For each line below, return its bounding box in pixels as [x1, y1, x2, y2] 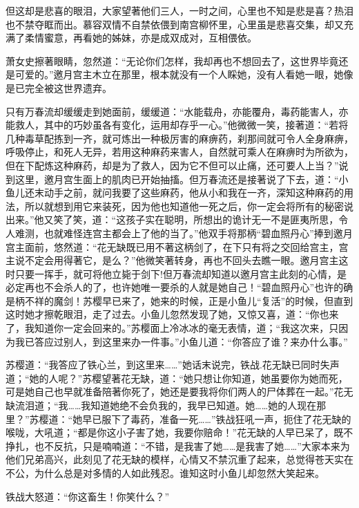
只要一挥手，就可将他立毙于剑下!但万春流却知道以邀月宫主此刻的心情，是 [14, 266, 347, 281]
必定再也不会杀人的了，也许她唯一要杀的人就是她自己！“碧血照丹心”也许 [6, 280, 334, 294]
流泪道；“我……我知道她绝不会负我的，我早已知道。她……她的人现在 [14, 398, 317, 413]
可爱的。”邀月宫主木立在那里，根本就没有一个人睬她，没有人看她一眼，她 [14, 67, 344, 82]
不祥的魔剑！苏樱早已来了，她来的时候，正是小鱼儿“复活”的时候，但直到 [24, 293, 353, 308]
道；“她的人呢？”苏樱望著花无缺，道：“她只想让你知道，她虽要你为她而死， [6, 370, 348, 385]
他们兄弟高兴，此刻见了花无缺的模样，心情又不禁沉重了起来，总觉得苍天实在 [6, 452, 353, 467]
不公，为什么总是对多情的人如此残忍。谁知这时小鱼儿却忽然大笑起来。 [6, 466, 324, 480]
